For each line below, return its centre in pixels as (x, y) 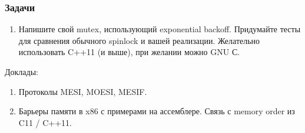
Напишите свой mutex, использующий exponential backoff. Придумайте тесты (160, 29)
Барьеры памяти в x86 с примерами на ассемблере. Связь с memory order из (157, 111)
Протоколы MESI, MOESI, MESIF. (83, 91)
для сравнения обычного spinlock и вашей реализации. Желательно (139, 40)
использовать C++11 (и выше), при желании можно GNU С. (129, 52)
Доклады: (21, 71)
